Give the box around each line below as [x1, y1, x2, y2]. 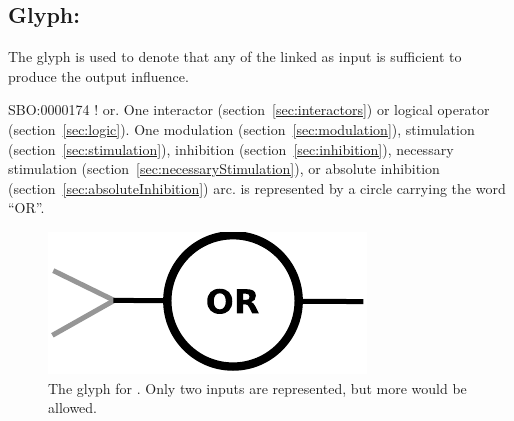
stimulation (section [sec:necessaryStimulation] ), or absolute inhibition [8, 158, 440, 179]
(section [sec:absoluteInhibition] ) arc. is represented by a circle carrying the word [8, 177, 506, 198]
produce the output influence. [8, 65, 189, 86]
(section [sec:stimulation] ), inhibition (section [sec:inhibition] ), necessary [8, 138, 454, 159]
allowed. [48, 397, 97, 418]
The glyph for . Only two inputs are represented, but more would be [48, 377, 467, 398]
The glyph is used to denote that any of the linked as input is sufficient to [8, 46, 462, 67]
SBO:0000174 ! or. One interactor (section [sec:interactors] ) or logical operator [8, 99, 490, 120]
